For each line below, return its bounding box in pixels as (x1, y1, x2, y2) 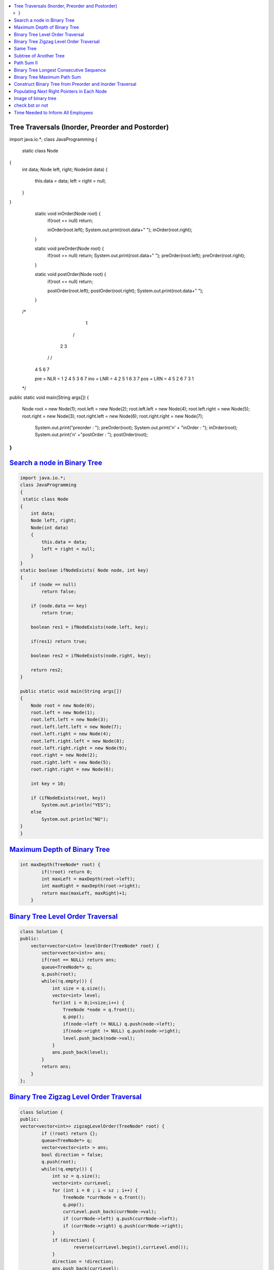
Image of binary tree (14, 96, 57, 102)
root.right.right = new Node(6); (30, 767, 114, 772)
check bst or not (14, 102, 48, 109)
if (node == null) (30, 582, 77, 587)
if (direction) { (52, 1237, 95, 1243)
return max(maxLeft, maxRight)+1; (41, 890, 127, 896)
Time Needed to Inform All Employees (14, 109, 93, 115)
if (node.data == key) (30, 603, 87, 609)
